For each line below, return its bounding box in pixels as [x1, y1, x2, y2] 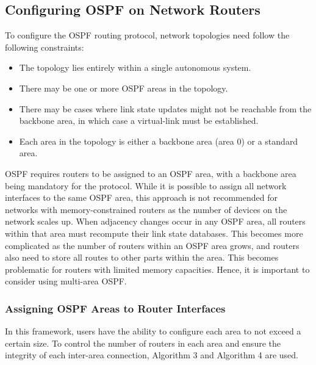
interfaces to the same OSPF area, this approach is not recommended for [5, 191, 278, 204]
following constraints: [5, 40, 84, 53]
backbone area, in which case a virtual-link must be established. [19, 114, 259, 127]
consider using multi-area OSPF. [5, 275, 127, 287]
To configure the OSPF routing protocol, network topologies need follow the [5, 29, 290, 42]
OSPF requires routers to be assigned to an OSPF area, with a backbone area [5, 167, 296, 179]
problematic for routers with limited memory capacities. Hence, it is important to [5, 262, 310, 275]
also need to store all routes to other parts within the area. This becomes [5, 251, 279, 264]
